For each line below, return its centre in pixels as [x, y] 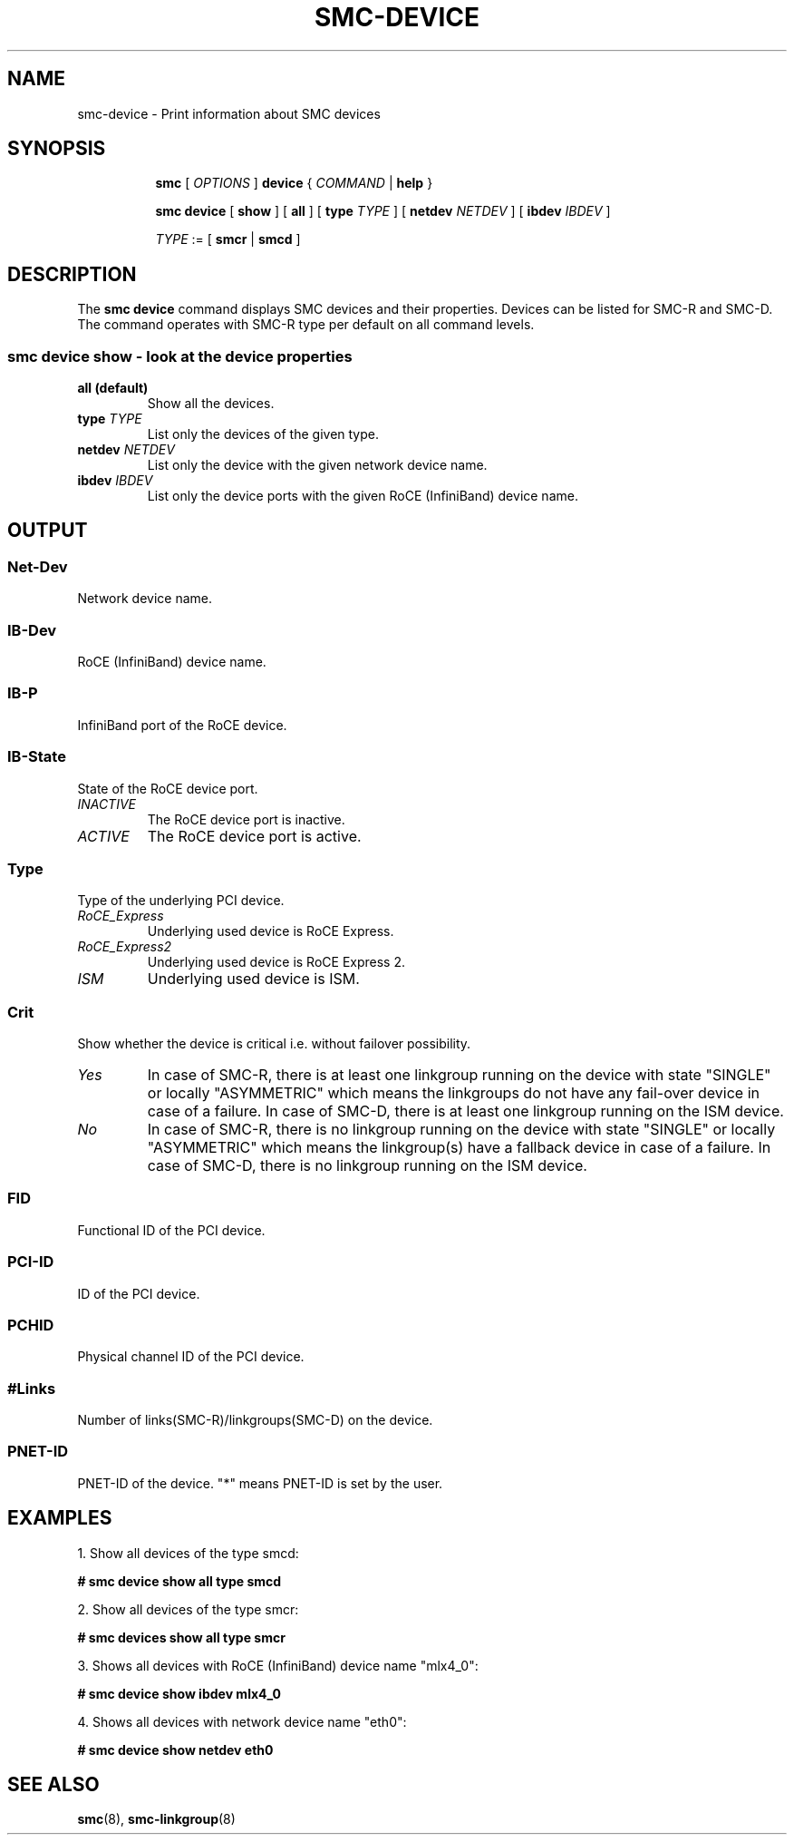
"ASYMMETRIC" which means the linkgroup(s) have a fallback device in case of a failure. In [459, 1147]
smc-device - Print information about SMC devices [229, 113]
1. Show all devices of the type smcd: [188, 1553]
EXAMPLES [60, 1518]
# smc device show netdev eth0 [175, 1749]
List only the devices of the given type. [263, 434]
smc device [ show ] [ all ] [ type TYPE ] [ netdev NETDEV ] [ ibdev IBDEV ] [383, 211]
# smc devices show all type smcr [181, 1637]
